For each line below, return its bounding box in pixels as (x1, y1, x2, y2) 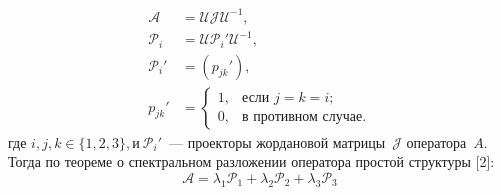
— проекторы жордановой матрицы (169, 131, 386, 152)
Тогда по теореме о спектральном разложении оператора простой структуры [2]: (8, 151, 495, 172)
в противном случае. (242, 110, 367, 125)
